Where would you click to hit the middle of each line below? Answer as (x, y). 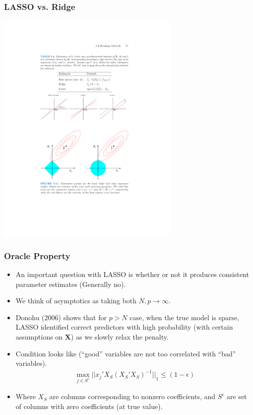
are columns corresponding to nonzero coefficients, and (132, 396)
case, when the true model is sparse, (185, 317)
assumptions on (39, 336)
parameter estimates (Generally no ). (71, 284)
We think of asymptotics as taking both (76, 301)
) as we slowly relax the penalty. (120, 336)
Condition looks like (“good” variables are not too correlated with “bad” (126, 353)
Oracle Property (37, 255)
